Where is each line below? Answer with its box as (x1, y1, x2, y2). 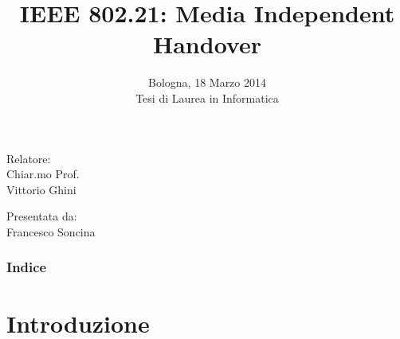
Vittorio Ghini (6, 181, 76, 197)
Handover (153, 28, 261, 60)
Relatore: (6, 150, 51, 166)
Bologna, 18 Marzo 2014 (147, 74, 266, 91)
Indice (6, 257, 47, 277)
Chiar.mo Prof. (6, 166, 80, 182)
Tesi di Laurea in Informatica (135, 89, 279, 106)
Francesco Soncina (6, 223, 96, 240)
